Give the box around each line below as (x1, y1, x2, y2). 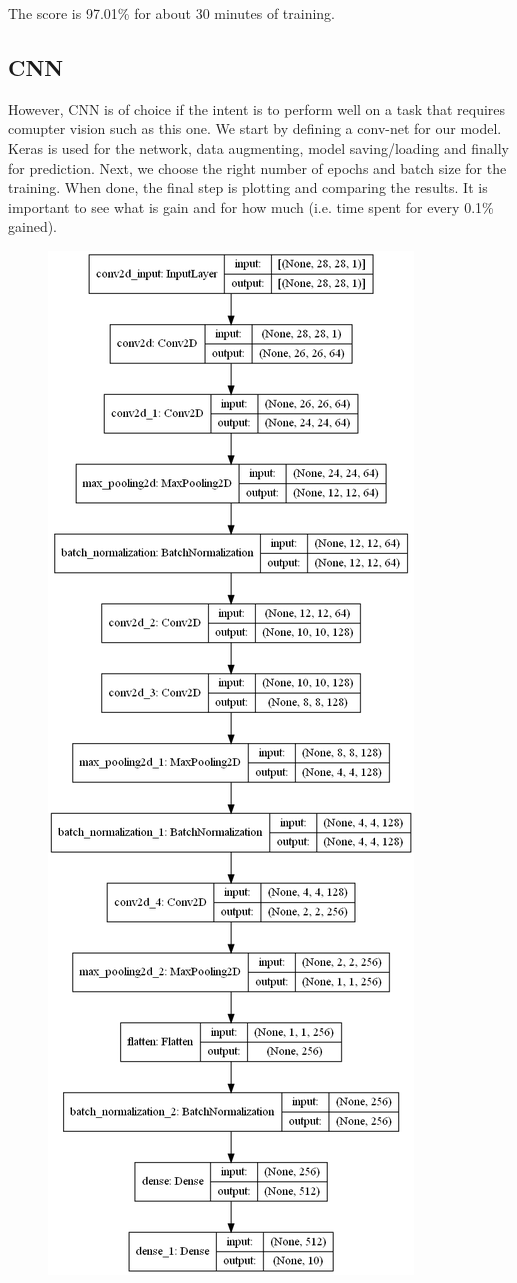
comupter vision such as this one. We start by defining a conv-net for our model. (8, 118, 502, 139)
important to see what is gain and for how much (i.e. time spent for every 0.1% (8, 196, 494, 217)
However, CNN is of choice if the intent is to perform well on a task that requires (8, 98, 506, 119)
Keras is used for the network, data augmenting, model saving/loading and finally (8, 137, 509, 158)
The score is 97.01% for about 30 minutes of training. (8, 3, 336, 23)
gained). (8, 216, 58, 237)
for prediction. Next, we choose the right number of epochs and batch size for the (8, 157, 507, 178)
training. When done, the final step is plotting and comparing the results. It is (8, 177, 488, 198)
